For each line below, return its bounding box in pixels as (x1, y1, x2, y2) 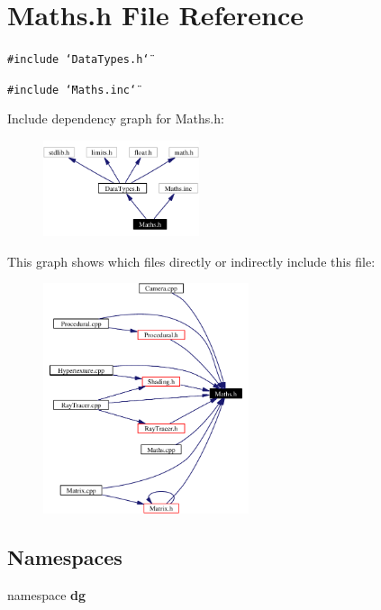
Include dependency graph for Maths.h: (7, 109, 224, 128)
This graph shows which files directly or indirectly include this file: (7, 251, 376, 270)
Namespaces (7, 543, 122, 571)
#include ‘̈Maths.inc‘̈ (7, 83, 137, 96)
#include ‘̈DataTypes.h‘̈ (7, 53, 150, 67)
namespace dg (7, 586, 86, 605)
